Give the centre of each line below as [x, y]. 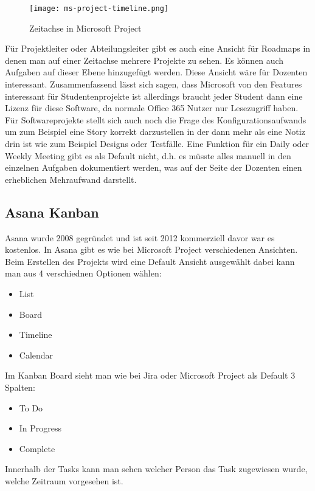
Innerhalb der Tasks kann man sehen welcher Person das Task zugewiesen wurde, [156, 469]
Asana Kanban [52, 212]
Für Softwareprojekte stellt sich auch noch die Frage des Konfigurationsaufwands [156, 119]
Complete [37, 448]
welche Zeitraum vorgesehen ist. [64, 480]
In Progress [40, 428]
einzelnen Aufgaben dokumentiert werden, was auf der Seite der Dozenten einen [154, 167]
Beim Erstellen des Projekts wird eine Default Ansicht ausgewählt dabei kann [150, 261]
